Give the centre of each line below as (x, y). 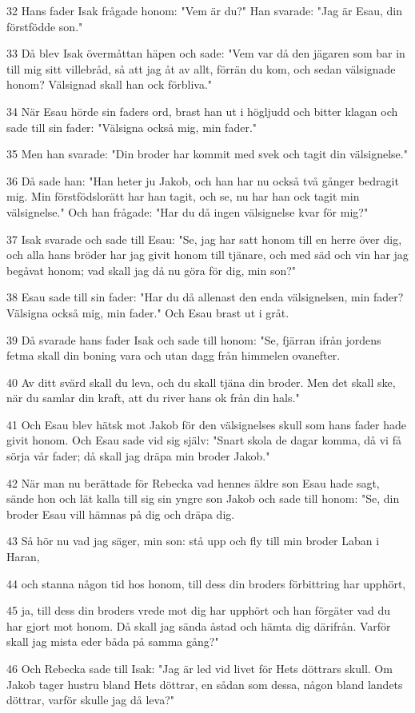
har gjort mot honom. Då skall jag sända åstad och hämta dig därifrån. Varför (199, 625)
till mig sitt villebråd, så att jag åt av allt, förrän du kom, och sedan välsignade (201, 68)
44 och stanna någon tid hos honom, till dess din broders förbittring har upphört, (206, 583)
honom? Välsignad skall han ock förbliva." (110, 84)
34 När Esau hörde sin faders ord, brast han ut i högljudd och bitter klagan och (202, 111)
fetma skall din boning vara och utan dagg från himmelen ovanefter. (174, 355)
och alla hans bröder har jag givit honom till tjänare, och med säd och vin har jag (207, 255)
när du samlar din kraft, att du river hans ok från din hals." (153, 398)
